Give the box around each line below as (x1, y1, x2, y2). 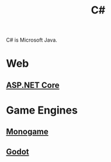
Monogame (6, 127, 48, 137)
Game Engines (6, 104, 78, 117)
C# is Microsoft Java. (6, 36, 57, 44)
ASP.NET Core (6, 80, 60, 90)
